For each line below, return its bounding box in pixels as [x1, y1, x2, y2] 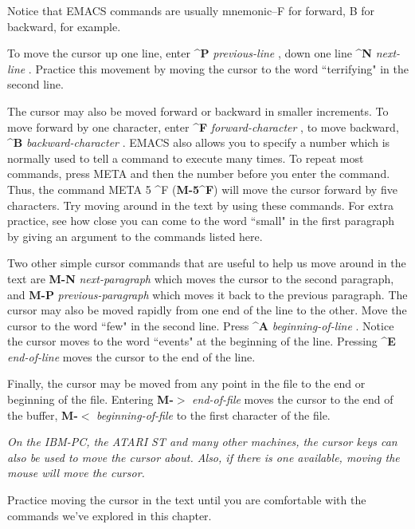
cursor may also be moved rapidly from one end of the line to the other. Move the [7, 302, 407, 318]
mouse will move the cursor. [7, 464, 145, 481]
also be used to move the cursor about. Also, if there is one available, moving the [7, 448, 400, 465]
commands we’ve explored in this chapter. [7, 507, 212, 523]
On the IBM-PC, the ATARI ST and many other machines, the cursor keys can [7, 433, 397, 450]
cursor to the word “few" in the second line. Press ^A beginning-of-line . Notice [7, 317, 394, 334]
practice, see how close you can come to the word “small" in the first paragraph [7, 212, 394, 229]
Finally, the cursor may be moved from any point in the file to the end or [7, 375, 366, 392]
